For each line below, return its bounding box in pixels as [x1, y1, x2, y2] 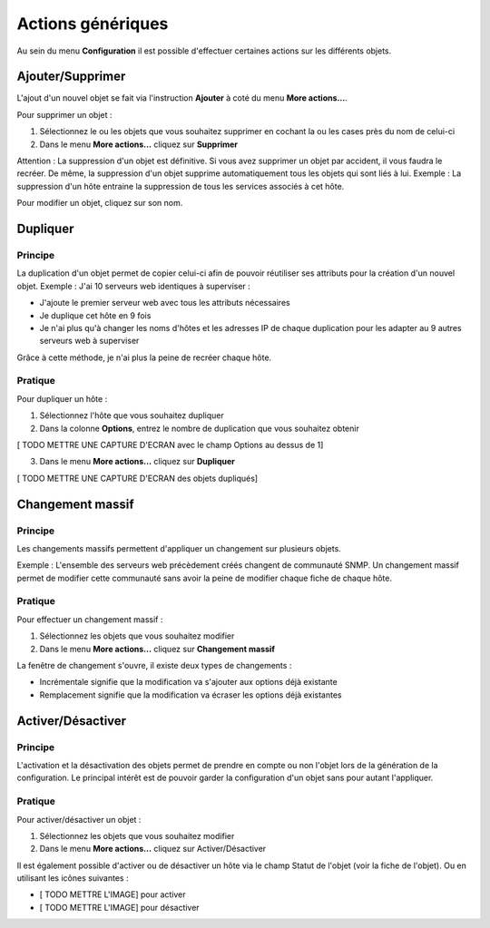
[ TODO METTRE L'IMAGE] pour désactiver [39, 902, 200, 913]
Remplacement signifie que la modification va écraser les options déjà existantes [39, 689, 342, 700]
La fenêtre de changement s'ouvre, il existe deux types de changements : [16, 660, 292, 671]
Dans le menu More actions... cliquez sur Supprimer [39, 139, 239, 150]
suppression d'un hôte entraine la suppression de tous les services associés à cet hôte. [16, 181, 345, 191]
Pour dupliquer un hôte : [16, 393, 108, 404]
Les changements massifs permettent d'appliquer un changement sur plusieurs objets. [16, 542, 342, 553]
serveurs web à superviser [39, 336, 140, 347]
